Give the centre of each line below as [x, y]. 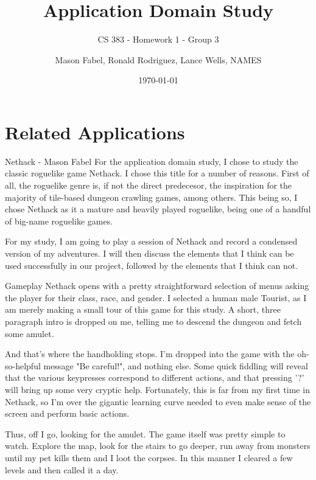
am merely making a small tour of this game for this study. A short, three [143, 309]
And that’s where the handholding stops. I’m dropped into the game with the [150, 354]
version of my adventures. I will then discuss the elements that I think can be [149, 253]
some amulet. [30, 333]
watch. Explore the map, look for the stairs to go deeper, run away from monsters [158, 446]
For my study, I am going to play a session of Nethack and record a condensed [151, 241]
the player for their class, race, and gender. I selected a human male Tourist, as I [156, 297]
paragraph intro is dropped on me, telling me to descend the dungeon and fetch [153, 321]
